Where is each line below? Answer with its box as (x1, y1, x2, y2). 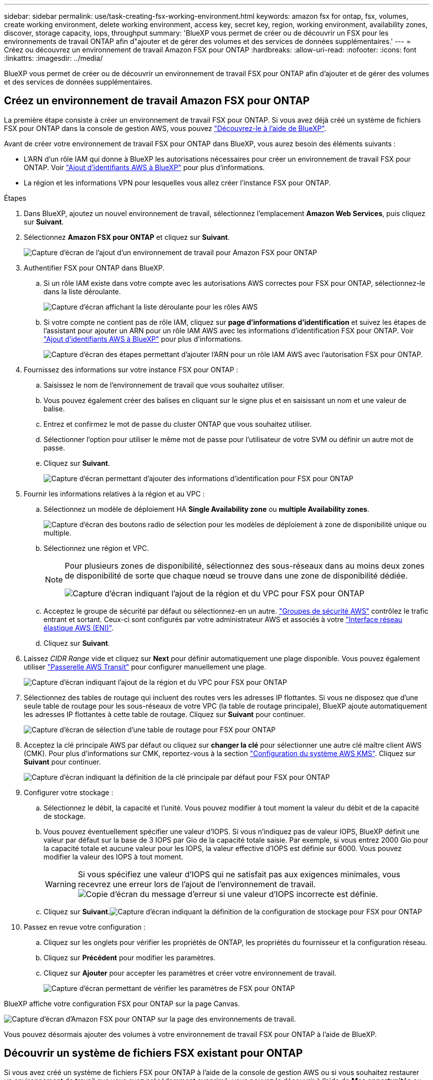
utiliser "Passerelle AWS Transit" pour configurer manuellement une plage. (24, 662, 266, 671)
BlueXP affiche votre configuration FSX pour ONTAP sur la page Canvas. (4, 999, 240, 1008)
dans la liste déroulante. (43, 287, 121, 296)
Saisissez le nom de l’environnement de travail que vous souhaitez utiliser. (43, 380, 285, 389)
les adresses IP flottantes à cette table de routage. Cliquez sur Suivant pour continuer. (24, 710, 305, 719)
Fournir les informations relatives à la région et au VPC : (24, 489, 205, 498)
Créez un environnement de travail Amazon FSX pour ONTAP (4, 94, 310, 107)
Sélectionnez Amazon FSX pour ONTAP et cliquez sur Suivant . (24, 232, 230, 241)
